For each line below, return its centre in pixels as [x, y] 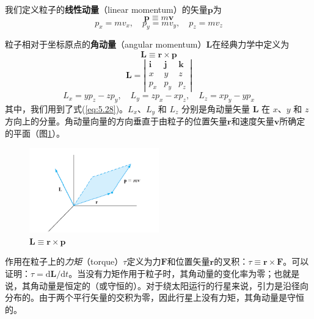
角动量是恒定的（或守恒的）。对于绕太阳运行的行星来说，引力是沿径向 [169, 285]
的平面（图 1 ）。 [35, 133]
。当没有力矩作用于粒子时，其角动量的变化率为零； [171, 273]
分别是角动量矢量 [216, 108]
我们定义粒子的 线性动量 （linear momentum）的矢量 [106, 9]
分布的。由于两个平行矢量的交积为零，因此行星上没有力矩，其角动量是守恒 [155, 297]
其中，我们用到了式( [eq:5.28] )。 [67, 108]
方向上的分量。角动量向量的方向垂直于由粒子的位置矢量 [116, 121]
